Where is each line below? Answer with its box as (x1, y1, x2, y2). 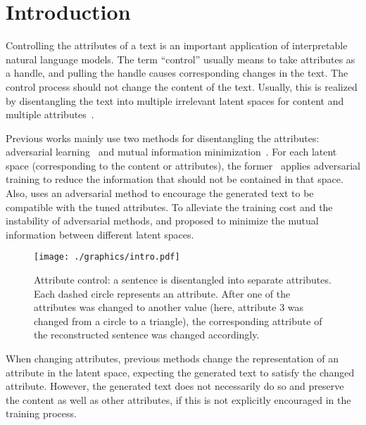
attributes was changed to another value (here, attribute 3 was (34, 300, 304, 315)
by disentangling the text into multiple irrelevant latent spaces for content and (6, 93, 344, 108)
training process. (6, 406, 77, 421)
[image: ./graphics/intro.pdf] (34, 252, 180, 262)
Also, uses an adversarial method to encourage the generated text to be (6, 186, 314, 201)
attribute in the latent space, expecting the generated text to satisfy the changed (6, 364, 355, 379)
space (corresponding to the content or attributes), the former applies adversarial (6, 158, 360, 172)
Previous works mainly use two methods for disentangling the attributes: (6, 130, 320, 145)
